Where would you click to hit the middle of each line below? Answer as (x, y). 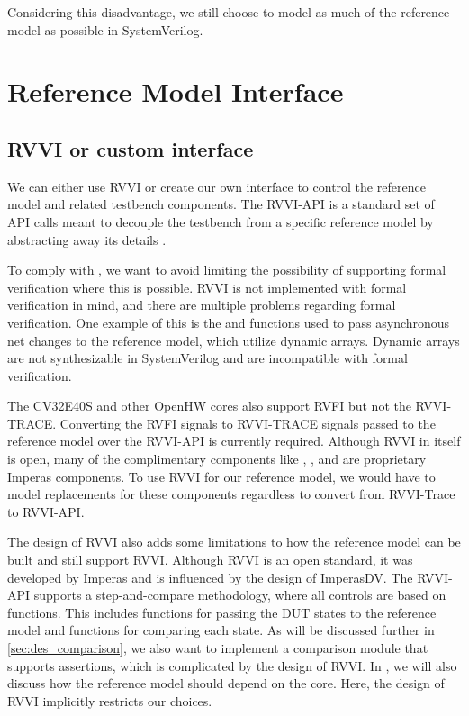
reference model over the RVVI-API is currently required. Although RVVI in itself (234, 441)
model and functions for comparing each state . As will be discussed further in (221, 630)
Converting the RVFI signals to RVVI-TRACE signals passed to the (248, 423)
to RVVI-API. (46, 511)
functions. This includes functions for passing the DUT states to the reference (222, 612)
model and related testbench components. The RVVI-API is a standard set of (221, 204)
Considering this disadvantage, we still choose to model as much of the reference (229, 12)
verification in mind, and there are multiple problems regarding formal (202, 305)
